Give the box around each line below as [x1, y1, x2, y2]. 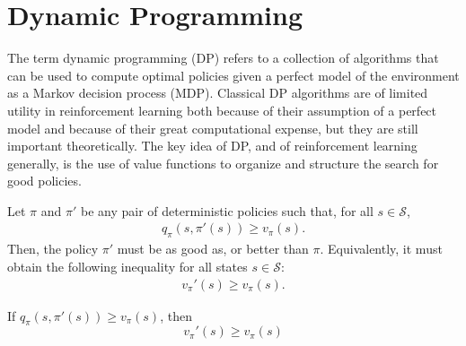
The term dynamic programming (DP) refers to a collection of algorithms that [7, 48, 439, 67]
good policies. [7, 171, 82, 190]
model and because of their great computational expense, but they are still [7, 118, 418, 137]
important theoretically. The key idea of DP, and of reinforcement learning [7, 136, 418, 155]
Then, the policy [7, 239, 99, 258]
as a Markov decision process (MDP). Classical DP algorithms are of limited [7, 83, 428, 102]
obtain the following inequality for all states [7, 256, 248, 275]
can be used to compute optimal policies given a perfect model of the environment [7, 65, 460, 84]
